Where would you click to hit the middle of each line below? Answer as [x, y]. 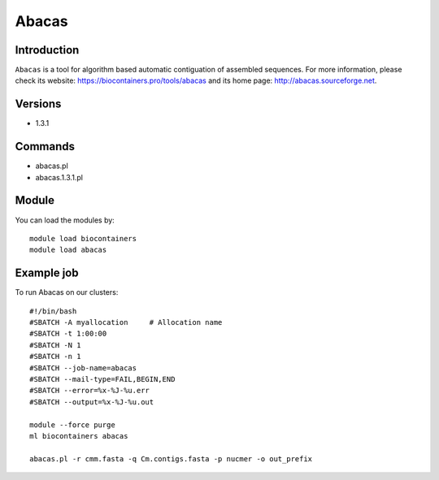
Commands [45, 147]
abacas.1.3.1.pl [59, 177]
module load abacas [68, 250]
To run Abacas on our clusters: [67, 292]
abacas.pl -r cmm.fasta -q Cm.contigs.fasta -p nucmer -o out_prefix [171, 458]
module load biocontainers [83, 238]
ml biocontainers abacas [79, 436]
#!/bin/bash [53, 311]
